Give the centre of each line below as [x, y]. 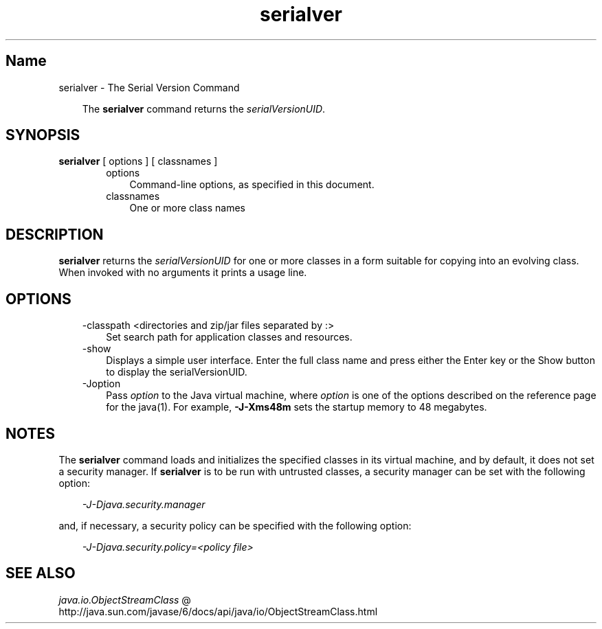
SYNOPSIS [43, 135]
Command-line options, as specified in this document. [252, 185]
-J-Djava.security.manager [144, 504]
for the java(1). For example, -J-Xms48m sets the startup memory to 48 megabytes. [297, 407]
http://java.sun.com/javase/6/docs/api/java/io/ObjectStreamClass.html [218, 611]
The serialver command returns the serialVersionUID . [204, 108]
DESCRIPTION [55, 234]
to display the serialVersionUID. [177, 372]
